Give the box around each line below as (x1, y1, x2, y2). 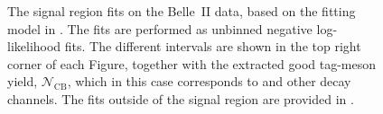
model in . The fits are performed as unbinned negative (7, 19, 313, 38)
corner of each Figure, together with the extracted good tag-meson (7, 54, 377, 73)
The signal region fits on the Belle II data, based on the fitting (7, 2, 356, 20)
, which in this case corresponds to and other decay (67, 72, 351, 91)
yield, (7, 72, 38, 91)
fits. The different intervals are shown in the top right (64, 37, 361, 56)
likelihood (7, 37, 61, 56)
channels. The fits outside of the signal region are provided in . (7, 89, 354, 108)
